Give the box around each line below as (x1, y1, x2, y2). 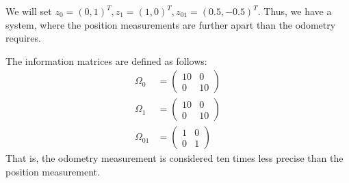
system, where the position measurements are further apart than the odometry (5, 17, 336, 31)
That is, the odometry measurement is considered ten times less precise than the (5, 151, 344, 165)
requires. (5, 31, 41, 45)
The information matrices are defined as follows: (5, 53, 207, 68)
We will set (5, 4, 52, 18)
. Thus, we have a (257, 4, 332, 18)
